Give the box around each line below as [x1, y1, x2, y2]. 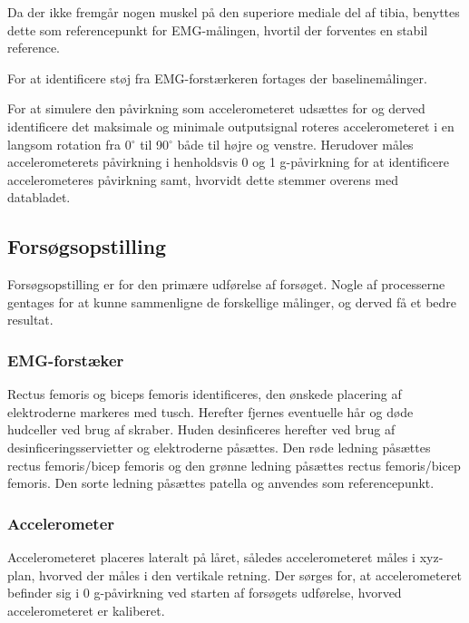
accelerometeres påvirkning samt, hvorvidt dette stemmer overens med [7, 170, 398, 189]
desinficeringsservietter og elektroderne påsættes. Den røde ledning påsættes [7, 437, 431, 456]
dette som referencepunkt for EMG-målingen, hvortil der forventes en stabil [7, 20, 428, 39]
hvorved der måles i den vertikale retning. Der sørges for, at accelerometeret [39, 565, 462, 584]
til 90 [140, 134, 170, 153]
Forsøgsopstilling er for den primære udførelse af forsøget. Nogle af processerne [7, 275, 445, 294]
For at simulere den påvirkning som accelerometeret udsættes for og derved [7, 99, 425, 118]
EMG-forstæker [7, 348, 124, 371]
